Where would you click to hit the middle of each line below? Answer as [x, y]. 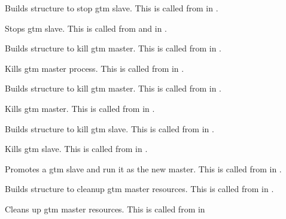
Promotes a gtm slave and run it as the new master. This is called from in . [143, 168]
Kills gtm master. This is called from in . [80, 108]
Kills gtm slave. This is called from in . [76, 149]
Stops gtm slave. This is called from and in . [86, 28]
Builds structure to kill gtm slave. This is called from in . [109, 128]
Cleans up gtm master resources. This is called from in [105, 209]
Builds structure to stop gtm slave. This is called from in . [112, 8]
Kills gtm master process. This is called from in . [95, 68]
